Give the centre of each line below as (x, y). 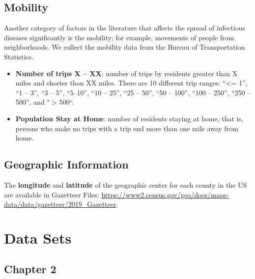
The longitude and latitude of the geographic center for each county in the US (126, 184)
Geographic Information (66, 164)
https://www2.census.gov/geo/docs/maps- (165, 194)
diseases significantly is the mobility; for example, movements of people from (119, 37)
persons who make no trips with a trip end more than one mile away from (127, 128)
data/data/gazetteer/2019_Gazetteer (60, 204)
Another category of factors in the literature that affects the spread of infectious (125, 28)
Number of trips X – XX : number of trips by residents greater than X (127, 73)
